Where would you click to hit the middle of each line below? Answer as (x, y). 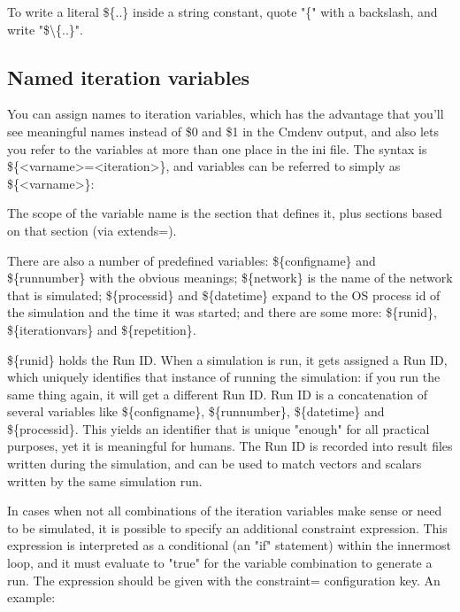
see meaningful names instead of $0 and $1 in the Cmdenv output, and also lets (223, 131)
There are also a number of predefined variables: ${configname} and (192, 260)
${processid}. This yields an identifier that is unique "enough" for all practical (218, 428)
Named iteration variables (129, 77)
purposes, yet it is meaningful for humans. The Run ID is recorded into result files (230, 446)
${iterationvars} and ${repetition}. (102, 329)
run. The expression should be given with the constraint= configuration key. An (224, 580)
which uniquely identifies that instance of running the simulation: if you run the (224, 377)
